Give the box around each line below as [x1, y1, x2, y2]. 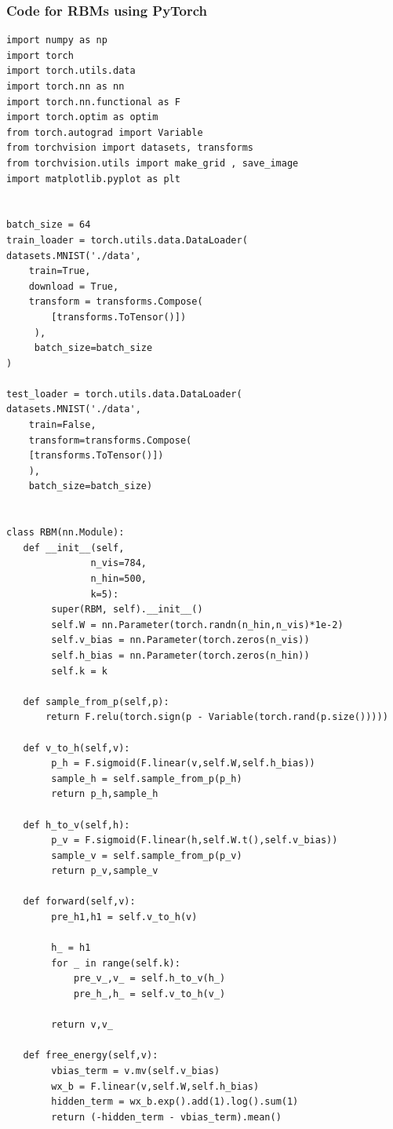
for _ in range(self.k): [51, 957, 180, 969]
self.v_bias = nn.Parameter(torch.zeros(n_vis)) [51, 634, 310, 646]
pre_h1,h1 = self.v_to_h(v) [51, 912, 198, 923]
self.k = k [51, 665, 107, 677]
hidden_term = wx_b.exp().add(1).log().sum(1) [51, 1096, 299, 1108]
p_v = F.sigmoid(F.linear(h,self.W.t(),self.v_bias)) [51, 835, 338, 846]
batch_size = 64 [6, 219, 91, 231]
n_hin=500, [90, 573, 147, 584]
